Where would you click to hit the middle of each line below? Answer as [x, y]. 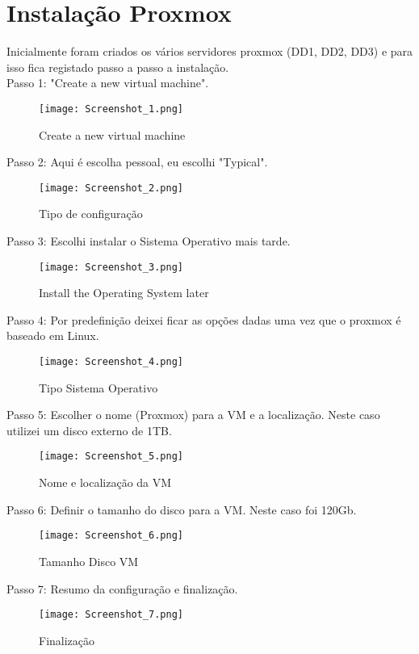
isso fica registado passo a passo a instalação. [118, 67]
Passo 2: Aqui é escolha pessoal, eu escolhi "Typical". [137, 162]
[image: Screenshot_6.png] [111, 536]
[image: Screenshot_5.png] [111, 457]
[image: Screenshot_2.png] [111, 188]
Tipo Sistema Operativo [98, 387]
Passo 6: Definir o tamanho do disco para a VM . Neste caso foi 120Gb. [182, 509]
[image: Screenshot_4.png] [111, 362]
